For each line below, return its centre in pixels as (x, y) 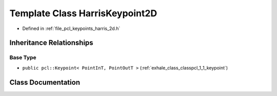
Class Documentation (45, 82)
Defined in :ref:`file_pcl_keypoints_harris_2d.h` (71, 28)
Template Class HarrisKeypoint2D (83, 13)
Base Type (23, 57)
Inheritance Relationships (51, 43)
